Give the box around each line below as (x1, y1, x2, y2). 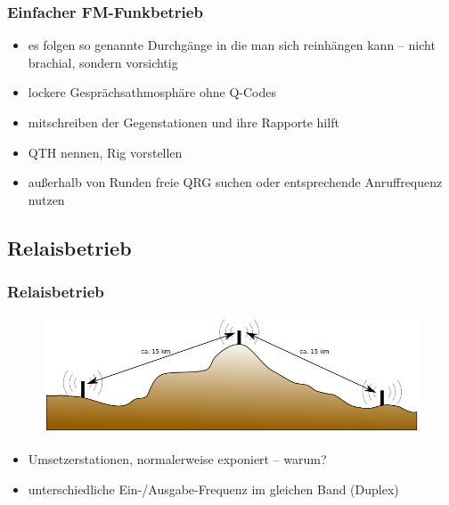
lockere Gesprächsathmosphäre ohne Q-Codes (28, 83, 276, 102)
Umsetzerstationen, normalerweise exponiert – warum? (28, 449, 327, 468)
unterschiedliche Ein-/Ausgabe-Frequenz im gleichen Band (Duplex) (28, 479, 399, 498)
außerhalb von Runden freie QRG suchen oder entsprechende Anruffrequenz (28, 173, 443, 191)
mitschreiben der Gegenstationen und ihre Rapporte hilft (28, 113, 339, 131)
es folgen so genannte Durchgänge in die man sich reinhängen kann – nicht (28, 36, 436, 54)
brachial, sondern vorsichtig (28, 53, 178, 71)
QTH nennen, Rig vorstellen (28, 143, 183, 161)
